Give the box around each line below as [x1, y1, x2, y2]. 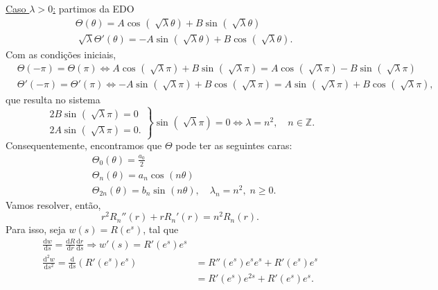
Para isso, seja [6, 222, 66, 237]
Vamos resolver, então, [6, 197, 101, 212]
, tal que [143, 222, 179, 237]
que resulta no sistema [6, 92, 100, 107]
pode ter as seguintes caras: [175, 138, 292, 153]
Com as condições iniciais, [6, 46, 116, 61]
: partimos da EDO [53, 1, 134, 15]
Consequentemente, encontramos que [6, 138, 162, 153]
